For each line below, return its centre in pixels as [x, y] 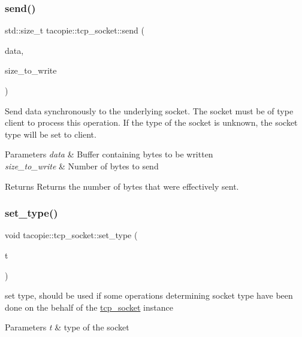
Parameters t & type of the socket [67, 327]
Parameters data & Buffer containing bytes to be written [109, 154]
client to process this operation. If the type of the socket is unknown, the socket [151, 122]
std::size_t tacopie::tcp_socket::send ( [75, 30]
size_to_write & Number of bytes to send [82, 166]
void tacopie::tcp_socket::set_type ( [71, 235]
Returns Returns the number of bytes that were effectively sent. [122, 186]
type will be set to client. [51, 134]
